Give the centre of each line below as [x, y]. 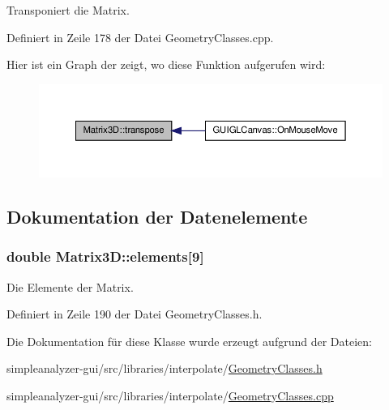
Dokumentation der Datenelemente [157, 216]
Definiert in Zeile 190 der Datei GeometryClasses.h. [135, 314]
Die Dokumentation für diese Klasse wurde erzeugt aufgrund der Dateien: [189, 341]
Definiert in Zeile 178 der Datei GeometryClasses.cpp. [140, 37]
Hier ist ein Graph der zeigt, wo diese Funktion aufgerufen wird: [166, 64]
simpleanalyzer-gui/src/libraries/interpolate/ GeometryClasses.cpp [170, 395]
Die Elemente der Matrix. [70, 286]
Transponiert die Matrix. [68, 10]
